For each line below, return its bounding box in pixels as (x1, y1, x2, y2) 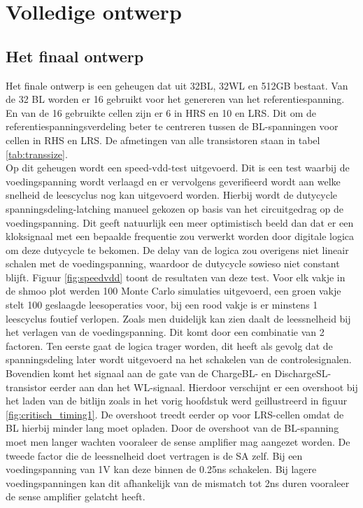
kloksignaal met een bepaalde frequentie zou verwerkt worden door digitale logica (6, 229, 355, 244)
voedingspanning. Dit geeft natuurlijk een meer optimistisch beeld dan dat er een (6, 215, 354, 230)
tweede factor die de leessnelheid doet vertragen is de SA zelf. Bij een (6, 448, 303, 463)
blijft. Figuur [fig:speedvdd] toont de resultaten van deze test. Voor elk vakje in (6, 269, 346, 284)
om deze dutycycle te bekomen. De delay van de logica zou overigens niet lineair (6, 242, 349, 257)
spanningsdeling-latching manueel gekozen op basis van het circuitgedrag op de (6, 201, 343, 216)
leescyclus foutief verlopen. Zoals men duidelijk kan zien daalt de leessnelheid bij (6, 311, 351, 325)
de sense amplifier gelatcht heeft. (6, 489, 145, 504)
